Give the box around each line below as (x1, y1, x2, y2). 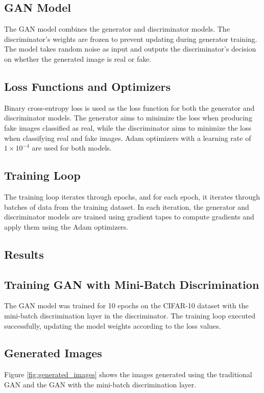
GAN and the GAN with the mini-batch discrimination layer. (4, 379, 197, 389)
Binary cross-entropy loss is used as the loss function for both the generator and (4, 102, 255, 113)
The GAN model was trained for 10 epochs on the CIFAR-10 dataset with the (4, 300, 249, 311)
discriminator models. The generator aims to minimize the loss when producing (4, 112, 252, 123)
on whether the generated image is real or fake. (4, 53, 152, 64)
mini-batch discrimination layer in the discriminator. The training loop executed (4, 310, 255, 321)
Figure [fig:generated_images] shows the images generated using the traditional (4, 369, 252, 380)
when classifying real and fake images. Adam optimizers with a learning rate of (4, 132, 251, 143)
